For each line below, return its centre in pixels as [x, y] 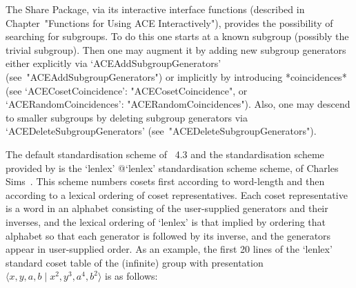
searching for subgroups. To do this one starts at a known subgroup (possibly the [177, 36]
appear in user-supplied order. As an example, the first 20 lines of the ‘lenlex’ [169, 249]
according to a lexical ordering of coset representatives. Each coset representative [177, 194]
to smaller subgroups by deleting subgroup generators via [127, 117]
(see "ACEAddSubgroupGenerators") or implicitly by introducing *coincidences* [176, 76]
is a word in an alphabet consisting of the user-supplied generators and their [167, 208]
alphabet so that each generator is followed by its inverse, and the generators [168, 235]
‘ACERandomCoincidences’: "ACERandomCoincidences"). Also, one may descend [178, 104]
